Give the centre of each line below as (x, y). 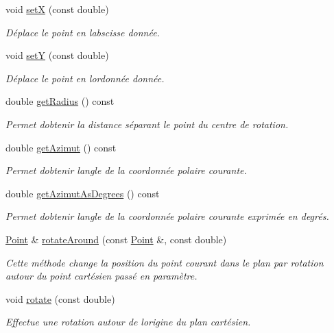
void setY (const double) (57, 55)
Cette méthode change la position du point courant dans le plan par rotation (165, 262)
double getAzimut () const (61, 147)
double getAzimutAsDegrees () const (83, 193)
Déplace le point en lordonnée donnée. (85, 78)
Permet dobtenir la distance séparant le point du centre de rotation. (147, 124)
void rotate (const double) (60, 298)
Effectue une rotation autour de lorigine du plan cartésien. (128, 322)
